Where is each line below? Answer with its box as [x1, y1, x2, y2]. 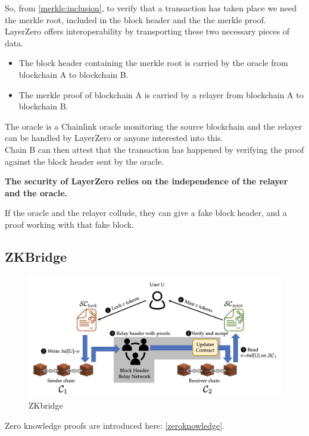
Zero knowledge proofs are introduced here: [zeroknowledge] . [5, 419, 225, 431]
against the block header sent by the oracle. [5, 155, 164, 167]
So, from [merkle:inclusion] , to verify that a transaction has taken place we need [5, 2, 297, 14]
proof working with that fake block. [5, 218, 135, 230]
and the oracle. [5, 186, 67, 199]
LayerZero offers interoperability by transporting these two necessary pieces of [5, 25, 290, 37]
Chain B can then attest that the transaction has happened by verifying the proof [5, 143, 304, 155]
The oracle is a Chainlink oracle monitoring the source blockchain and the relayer [5, 120, 302, 132]
